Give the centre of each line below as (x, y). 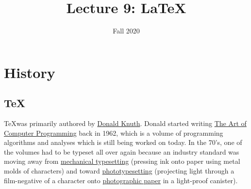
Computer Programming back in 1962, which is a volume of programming (114, 133)
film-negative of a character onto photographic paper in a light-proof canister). (121, 180)
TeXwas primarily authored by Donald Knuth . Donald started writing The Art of (125, 123)
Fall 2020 (126, 31)
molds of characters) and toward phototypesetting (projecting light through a (119, 171)
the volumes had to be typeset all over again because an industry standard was (122, 151)
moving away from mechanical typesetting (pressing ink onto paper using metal (122, 161)
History (30, 72)
